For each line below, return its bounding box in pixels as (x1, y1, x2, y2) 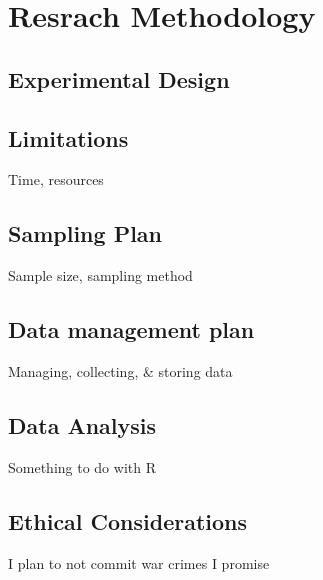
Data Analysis (8, 409, 157, 440)
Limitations (8, 122, 129, 153)
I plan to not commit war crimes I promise (8, 552, 270, 573)
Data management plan (8, 314, 255, 345)
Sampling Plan (8, 218, 162, 249)
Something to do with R (8, 456, 156, 477)
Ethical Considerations (8, 505, 248, 536)
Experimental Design (8, 63, 230, 94)
